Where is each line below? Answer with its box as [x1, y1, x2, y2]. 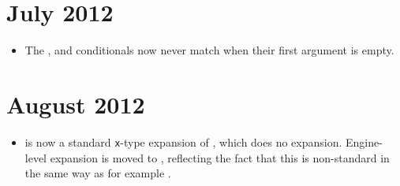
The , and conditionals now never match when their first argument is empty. [24, 42, 394, 58]
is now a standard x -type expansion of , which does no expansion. [24, 133, 342, 150]
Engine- [346, 133, 383, 150]
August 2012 [6, 87, 145, 120]
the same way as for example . [24, 165, 171, 181]
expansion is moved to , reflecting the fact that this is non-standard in [50, 149, 390, 166]
